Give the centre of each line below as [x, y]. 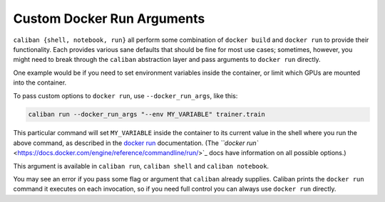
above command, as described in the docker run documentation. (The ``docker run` [136, 143]
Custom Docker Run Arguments [109, 18]
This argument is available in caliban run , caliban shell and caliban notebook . [141, 166]
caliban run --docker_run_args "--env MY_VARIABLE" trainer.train [147, 115]
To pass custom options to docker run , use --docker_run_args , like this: [125, 95]
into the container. [40, 83]
